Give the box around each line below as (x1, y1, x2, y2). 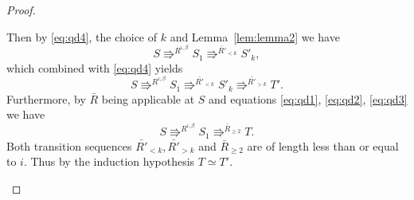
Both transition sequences (6, 137, 132, 154)
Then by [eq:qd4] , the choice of (6, 28, 158, 45)
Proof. (6, 2, 36, 18)
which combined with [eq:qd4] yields (6, 59, 183, 76)
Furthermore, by (6, 90, 86, 107)
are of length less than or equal (247, 137, 399, 154)
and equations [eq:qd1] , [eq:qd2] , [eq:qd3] (209, 90, 408, 107)
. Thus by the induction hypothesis (23, 153, 195, 170)
